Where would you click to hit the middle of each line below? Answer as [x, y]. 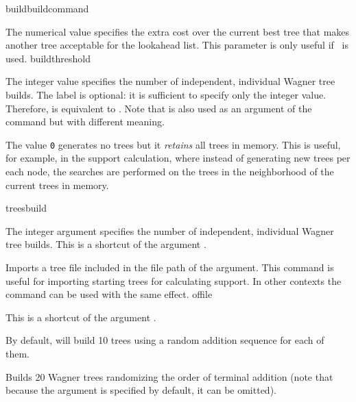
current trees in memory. [57, 185]
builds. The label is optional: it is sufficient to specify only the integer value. [166, 94]
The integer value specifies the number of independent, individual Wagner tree [170, 81]
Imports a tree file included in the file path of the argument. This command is [170, 267]
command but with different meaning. [85, 122]
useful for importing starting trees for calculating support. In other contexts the [174, 280]
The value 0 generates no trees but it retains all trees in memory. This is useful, [173, 144]
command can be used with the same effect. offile [109, 294]
